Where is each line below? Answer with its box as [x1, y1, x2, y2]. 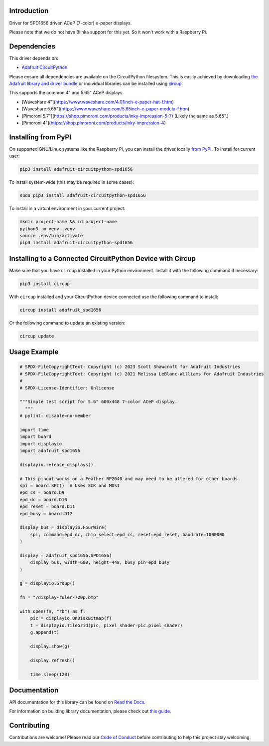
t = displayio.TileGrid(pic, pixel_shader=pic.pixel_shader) [30, 622, 183, 628]
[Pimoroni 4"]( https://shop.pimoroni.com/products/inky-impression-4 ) [21, 120, 166, 126]
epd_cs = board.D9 [19, 490, 65, 495]
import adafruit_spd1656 [19, 448, 81, 454]
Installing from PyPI [9, 133, 72, 141]
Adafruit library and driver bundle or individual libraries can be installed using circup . [9, 80, 183, 86]
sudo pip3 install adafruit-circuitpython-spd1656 [19, 193, 146, 198]
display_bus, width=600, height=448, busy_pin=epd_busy [30, 560, 170, 565]
